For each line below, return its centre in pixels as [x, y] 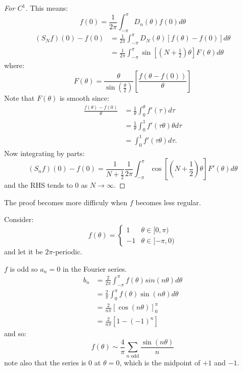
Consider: [19, 219]
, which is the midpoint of [160, 362]
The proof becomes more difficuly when [66, 202]
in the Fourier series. [95, 268]
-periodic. [68, 252]
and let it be [23, 252]
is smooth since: [84, 98]
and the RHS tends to [39, 185]
